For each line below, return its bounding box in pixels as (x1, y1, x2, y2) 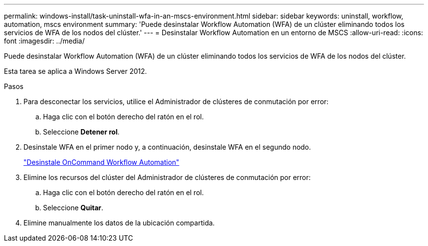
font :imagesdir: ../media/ (4, 37, 85, 45)
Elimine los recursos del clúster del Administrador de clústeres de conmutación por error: (23, 173, 311, 181)
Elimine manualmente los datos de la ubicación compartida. (23, 219, 215, 227)
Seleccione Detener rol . (43, 128, 120, 136)
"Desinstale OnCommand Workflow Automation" (23, 158, 179, 166)
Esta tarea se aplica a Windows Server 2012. (4, 67, 147, 75)
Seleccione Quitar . (43, 203, 104, 212)
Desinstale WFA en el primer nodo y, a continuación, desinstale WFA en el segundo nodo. (23, 143, 311, 151)
